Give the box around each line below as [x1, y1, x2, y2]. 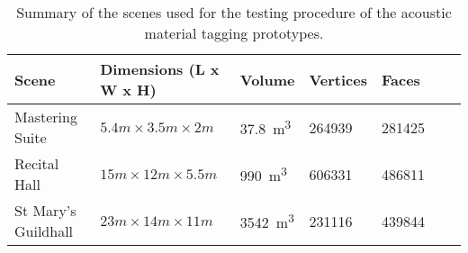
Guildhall [14, 221, 74, 241]
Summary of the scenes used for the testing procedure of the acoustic [16, 2, 452, 23]
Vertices [309, 68, 367, 90]
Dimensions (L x [100, 59, 220, 79]
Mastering [14, 106, 77, 127]
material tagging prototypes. [144, 23, 324, 43]
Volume [239, 68, 295, 90]
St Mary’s [14, 200, 76, 221]
